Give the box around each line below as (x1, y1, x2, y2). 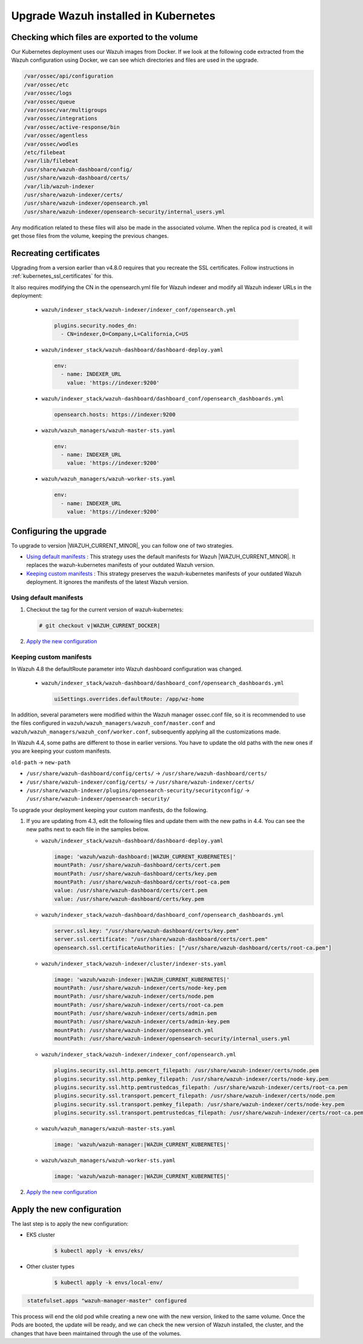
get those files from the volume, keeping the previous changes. (11, 232, 169, 240)
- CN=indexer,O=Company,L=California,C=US (60, 330, 189, 337)
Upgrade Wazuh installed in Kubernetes (11, 9, 216, 22)
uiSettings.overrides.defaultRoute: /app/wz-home (54, 695, 204, 702)
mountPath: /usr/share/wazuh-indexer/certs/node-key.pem (54, 984, 227, 991)
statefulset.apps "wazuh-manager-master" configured (27, 1297, 187, 1304)
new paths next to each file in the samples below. (26, 826, 149, 833)
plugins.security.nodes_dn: (54, 322, 137, 329)
